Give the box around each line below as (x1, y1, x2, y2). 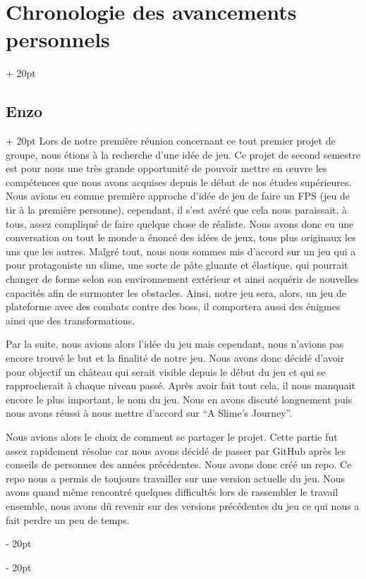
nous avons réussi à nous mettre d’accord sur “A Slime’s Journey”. (6, 406, 293, 420)
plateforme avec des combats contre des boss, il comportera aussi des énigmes (6, 299, 341, 314)
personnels (6, 25, 110, 54)
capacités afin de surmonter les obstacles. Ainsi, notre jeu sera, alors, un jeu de (6, 285, 346, 300)
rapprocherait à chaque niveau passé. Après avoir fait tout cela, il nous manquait (6, 378, 355, 393)
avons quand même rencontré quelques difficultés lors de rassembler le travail (6, 484, 338, 499)
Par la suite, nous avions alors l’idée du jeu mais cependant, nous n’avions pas (6, 336, 344, 351)
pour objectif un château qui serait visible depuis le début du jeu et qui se (6, 364, 326, 379)
